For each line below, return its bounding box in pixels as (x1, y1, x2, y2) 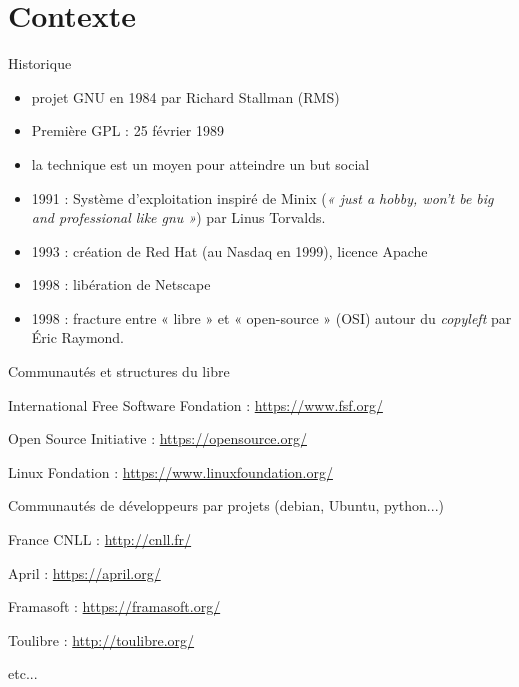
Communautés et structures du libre (8, 361, 230, 382)
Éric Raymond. (31, 327, 125, 348)
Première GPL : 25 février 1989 (31, 120, 224, 141)
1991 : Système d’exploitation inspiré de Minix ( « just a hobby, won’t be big (31, 187, 494, 208)
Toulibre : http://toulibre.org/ (8, 629, 195, 650)
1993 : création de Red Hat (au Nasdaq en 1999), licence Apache (31, 240, 428, 261)
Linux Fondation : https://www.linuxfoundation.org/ (8, 461, 333, 482)
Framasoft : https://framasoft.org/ (8, 596, 221, 617)
